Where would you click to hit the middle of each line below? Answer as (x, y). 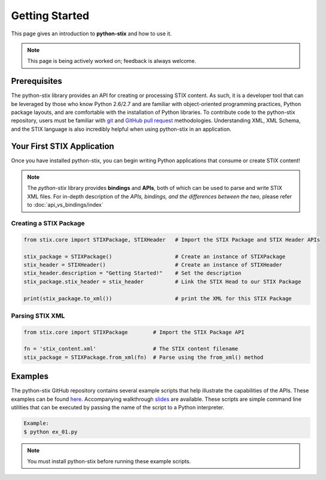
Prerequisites (36, 81)
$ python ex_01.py (51, 432)
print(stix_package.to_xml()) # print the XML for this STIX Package (158, 298)
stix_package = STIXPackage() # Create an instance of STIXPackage (155, 256)
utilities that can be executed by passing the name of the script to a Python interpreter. (118, 407)
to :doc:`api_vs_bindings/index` (65, 205)
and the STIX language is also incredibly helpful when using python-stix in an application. (121, 129)
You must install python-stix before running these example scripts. (109, 461)
